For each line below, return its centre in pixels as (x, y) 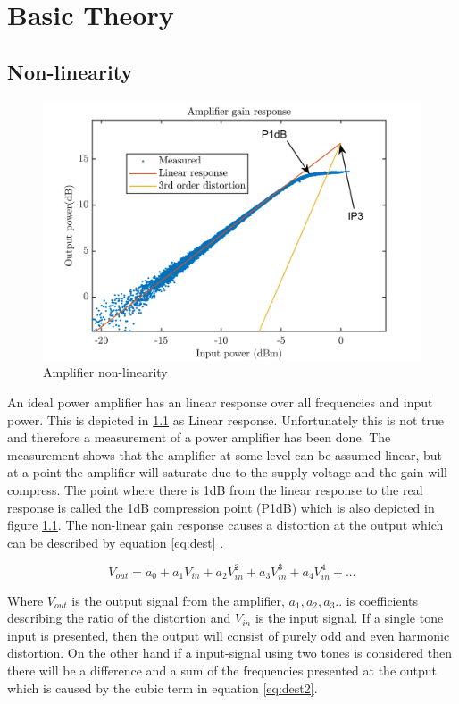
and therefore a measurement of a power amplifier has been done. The (199, 437)
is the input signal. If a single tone (349, 618)
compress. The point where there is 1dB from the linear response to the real (215, 489)
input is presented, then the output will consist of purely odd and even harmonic (229, 635)
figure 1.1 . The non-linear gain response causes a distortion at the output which (225, 525)
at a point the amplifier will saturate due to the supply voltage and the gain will (227, 472)
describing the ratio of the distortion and (119, 618)
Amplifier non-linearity (105, 372)
